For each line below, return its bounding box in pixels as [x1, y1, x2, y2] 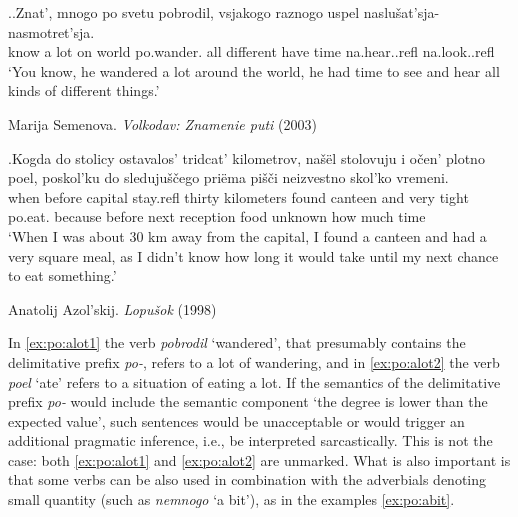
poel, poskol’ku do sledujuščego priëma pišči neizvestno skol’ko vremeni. [8, 167, 449, 188]
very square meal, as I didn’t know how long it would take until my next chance [8, 245, 499, 266]
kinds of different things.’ [8, 80, 160, 101]
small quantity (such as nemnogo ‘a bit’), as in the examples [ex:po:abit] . [8, 489, 455, 510]
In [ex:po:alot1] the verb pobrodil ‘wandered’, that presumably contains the [8, 332, 466, 353]
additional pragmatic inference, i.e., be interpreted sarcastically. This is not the [8, 430, 493, 451]
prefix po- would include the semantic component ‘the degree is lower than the [8, 391, 488, 412]
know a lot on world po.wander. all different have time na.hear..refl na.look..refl [8, 41, 495, 62]
